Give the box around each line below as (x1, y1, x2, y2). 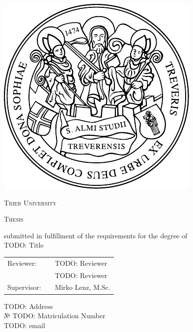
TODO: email (4, 320, 45, 330)
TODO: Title (4, 240, 44, 250)
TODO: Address (4, 301, 53, 311)
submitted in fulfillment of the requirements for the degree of (4, 230, 188, 240)
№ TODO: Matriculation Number (4, 310, 106, 321)
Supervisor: (7, 282, 41, 292)
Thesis (4, 214, 24, 224)
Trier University (4, 197, 57, 207)
